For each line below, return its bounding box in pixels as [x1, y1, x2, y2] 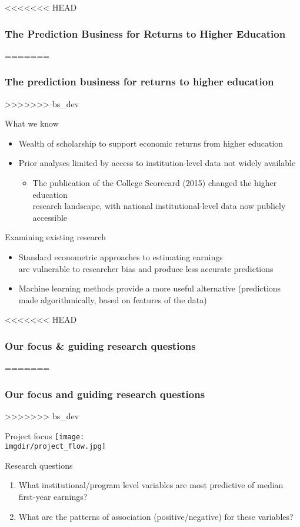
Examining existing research [5, 231, 106, 243]
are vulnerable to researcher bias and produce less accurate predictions [18, 262, 274, 274]
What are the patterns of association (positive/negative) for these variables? [18, 510, 294, 522]
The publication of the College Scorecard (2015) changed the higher [32, 177, 277, 188]
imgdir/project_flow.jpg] [5, 442, 106, 451]
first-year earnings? [18, 490, 88, 503]
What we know [5, 117, 59, 130]
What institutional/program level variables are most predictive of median [18, 479, 284, 491]
